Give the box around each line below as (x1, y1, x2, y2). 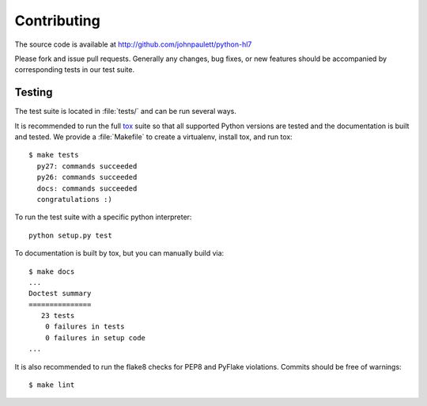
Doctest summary (28, 289, 92, 298)
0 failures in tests (44, 322, 125, 332)
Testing (14, 85, 53, 99)
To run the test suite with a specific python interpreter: (14, 212, 192, 222)
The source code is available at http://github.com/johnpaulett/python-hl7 (14, 40, 252, 49)
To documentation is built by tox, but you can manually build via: (14, 249, 225, 258)
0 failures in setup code (44, 333, 146, 342)
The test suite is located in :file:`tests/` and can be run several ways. (14, 107, 236, 116)
